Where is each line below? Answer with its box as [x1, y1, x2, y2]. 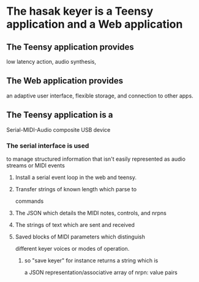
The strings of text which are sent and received [15, 221, 135, 228]
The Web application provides [6, 75, 124, 86]
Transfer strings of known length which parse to [15, 185, 137, 192]
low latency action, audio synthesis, [6, 58, 97, 65]
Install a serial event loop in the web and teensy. [15, 173, 137, 181]
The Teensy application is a [6, 110, 113, 120]
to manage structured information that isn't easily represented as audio [6, 155, 186, 162]
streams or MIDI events [6, 161, 66, 169]
